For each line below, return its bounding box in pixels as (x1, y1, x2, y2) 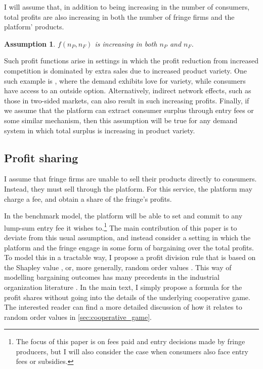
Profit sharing (4, 150, 78, 165)
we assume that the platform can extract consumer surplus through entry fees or (4, 105, 254, 116)
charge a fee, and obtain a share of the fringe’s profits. (4, 193, 172, 204)
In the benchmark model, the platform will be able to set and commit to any (4, 210, 243, 221)
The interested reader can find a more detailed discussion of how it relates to (4, 302, 242, 312)
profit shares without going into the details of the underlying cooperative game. (4, 291, 250, 302)
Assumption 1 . (4, 38, 56, 49)
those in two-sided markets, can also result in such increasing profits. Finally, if (4, 95, 249, 105)
